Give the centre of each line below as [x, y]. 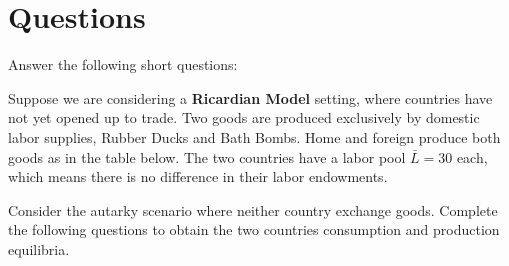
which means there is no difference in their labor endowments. [198, 176]
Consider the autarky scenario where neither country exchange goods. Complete [253, 209]
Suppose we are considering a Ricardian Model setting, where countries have [250, 97]
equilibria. [39, 248]
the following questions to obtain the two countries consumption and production [254, 229]
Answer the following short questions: [123, 64]
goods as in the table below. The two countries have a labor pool [207, 156]
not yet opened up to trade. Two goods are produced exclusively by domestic [244, 117]
